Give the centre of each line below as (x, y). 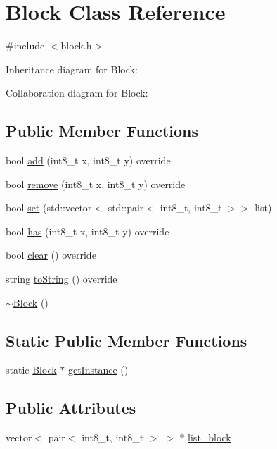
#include (25, 45)
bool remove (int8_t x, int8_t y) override (96, 184)
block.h (76, 45)
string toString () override (62, 279)
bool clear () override (51, 255)
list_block (210, 437)
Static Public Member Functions (127, 340)
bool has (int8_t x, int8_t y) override (88, 231)
